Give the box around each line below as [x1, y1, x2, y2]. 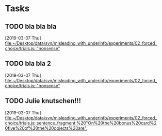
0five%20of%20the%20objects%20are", [5, 125, 88, 131]
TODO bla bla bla [5, 22, 57, 31]
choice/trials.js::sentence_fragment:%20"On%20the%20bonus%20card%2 [5, 120, 157, 126]
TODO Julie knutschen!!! [5, 97, 81, 105]
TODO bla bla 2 [5, 59, 51, 68]
